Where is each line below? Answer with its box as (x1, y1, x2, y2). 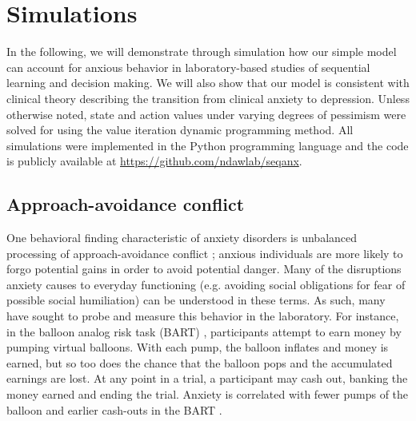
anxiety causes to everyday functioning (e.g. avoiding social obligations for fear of (6, 276, 406, 292)
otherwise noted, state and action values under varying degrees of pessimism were (6, 105, 406, 122)
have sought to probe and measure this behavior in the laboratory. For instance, (6, 308, 399, 324)
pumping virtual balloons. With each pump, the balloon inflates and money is (6, 339, 389, 355)
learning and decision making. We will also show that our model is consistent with (6, 74, 410, 91)
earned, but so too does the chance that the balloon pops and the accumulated (6, 354, 393, 371)
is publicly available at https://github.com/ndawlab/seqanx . (6, 153, 302, 169)
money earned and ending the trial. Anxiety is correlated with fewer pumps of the (6, 386, 409, 403)
